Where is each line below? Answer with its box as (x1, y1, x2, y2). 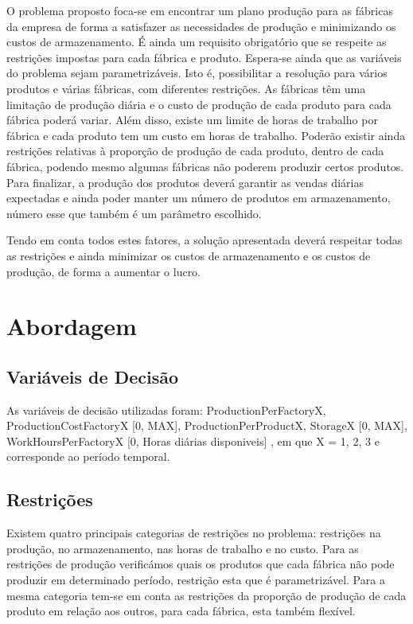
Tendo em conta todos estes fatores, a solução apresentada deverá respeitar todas (6, 232, 403, 248)
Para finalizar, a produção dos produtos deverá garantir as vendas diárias (6, 174, 364, 190)
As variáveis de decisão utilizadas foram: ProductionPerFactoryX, (6, 401, 326, 418)
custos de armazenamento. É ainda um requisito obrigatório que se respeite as (6, 33, 387, 50)
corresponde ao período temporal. (6, 448, 170, 465)
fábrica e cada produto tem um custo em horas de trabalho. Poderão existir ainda (6, 127, 406, 143)
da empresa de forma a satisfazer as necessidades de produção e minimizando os (6, 18, 396, 34)
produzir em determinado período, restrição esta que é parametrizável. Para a (6, 571, 385, 588)
